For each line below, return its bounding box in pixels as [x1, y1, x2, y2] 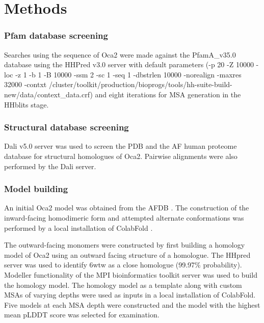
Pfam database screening [4, 29, 108, 42]
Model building [4, 182, 68, 195]
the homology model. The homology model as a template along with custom [4, 279, 242, 290]
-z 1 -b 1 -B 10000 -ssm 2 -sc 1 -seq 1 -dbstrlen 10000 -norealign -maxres [15, 69, 242, 79]
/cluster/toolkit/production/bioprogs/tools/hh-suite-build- [48, 79, 232, 90]
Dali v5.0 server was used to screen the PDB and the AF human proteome [4, 141, 237, 151]
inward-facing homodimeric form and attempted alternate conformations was [4, 212, 244, 223]
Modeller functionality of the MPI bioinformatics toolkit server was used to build [4, 269, 257, 280]
